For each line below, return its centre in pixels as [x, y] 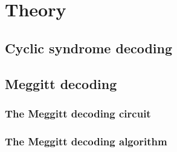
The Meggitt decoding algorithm [86, 141]
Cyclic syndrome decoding [89, 48]
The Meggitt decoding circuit [78, 113]
